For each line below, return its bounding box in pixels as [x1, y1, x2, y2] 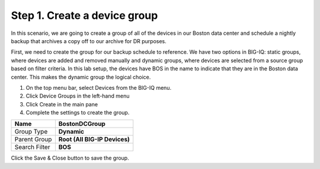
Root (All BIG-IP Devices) [58, 135, 130, 144]
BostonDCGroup [58, 120, 106, 128]
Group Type [14, 128, 48, 136]
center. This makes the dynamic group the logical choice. [11, 73, 151, 80]
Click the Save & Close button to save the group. [11, 154, 130, 162]
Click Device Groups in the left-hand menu [25, 92, 130, 100]
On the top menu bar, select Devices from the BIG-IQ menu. [25, 84, 172, 91]
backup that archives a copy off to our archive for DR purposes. [11, 37, 167, 44]
